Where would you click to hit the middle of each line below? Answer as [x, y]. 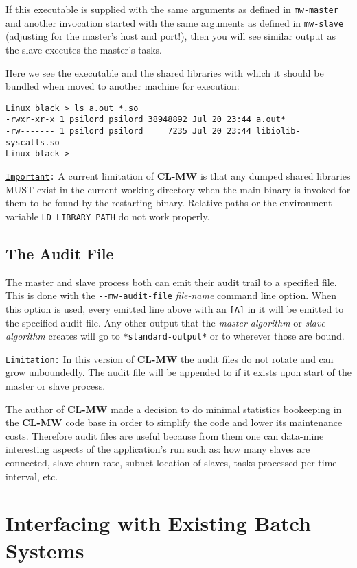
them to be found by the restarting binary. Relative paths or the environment [169, 203]
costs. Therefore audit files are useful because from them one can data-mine [165, 435]
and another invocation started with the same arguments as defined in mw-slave [175, 22]
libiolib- [278, 131]
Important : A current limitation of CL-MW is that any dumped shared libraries [178, 175]
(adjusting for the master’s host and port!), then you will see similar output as [171, 36]
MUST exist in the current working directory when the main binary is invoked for [178, 189]
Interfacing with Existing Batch [158, 523]
